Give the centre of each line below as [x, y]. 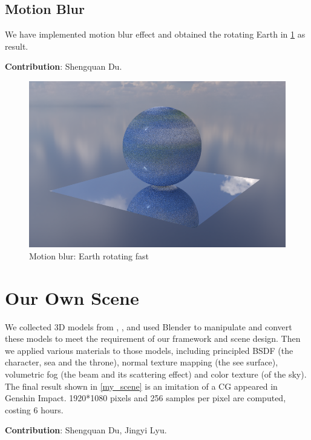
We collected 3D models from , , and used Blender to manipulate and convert [149, 326]
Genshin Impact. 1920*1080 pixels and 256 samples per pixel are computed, [146, 398]
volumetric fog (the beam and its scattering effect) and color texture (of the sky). [156, 374]
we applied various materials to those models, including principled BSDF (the [149, 350]
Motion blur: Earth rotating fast [89, 255]
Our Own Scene [72, 297]
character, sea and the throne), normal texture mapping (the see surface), [142, 362]
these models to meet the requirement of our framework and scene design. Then [153, 338]
